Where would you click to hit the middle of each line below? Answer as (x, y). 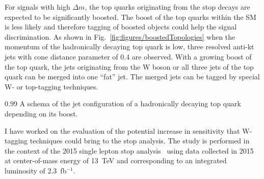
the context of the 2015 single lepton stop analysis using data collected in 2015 (129, 150)
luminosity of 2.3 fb (36, 170)
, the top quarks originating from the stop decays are (167, 7)
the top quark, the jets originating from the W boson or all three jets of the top (129, 66)
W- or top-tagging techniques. (51, 86)
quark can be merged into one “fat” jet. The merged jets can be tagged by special (132, 77)
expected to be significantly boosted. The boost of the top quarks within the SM (130, 17)
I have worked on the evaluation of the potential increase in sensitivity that (122, 130)
